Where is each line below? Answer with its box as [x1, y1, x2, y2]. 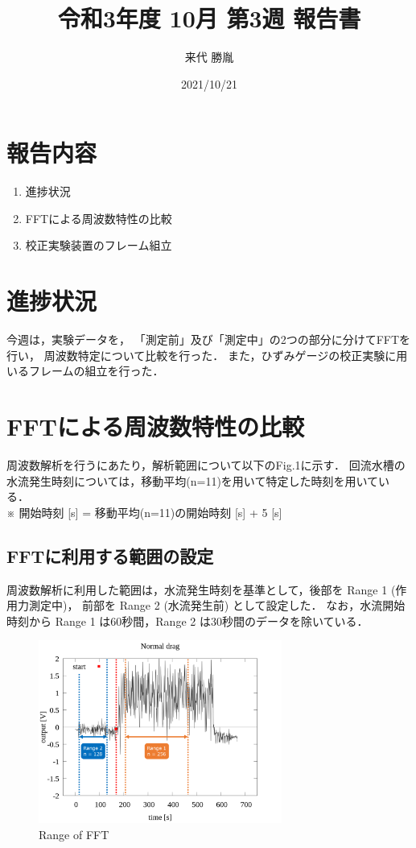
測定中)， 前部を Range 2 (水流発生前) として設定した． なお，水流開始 [28, 597, 406, 614]
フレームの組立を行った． [28, 362, 164, 379]
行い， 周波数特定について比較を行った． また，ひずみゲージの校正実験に [6, 346, 397, 363]
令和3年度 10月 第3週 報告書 [57, 2, 361, 35]
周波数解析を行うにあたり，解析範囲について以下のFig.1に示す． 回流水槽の [6, 457, 406, 474]
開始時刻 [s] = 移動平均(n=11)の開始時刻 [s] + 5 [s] [19, 503, 282, 520]
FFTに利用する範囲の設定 [6, 543, 214, 568]
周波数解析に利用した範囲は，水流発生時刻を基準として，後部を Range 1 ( [6, 581, 396, 598]
